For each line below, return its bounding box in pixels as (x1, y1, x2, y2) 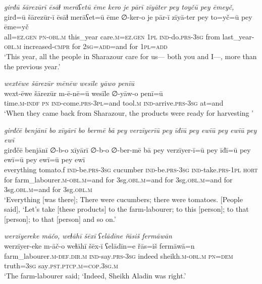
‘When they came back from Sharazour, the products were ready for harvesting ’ (4, 107, 253, 118)
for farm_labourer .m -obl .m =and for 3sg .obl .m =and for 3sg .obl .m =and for (4, 174, 233, 184)
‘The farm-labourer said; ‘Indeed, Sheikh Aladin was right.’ (4, 270, 186, 280)
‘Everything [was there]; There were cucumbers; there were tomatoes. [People (4, 194, 243, 204)
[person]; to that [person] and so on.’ (4, 213, 116, 224)
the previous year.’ (4, 61, 61, 71)
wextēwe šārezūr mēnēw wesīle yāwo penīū (4, 78, 135, 88)
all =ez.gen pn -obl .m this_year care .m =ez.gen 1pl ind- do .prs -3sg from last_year (4, 31, 252, 41)
